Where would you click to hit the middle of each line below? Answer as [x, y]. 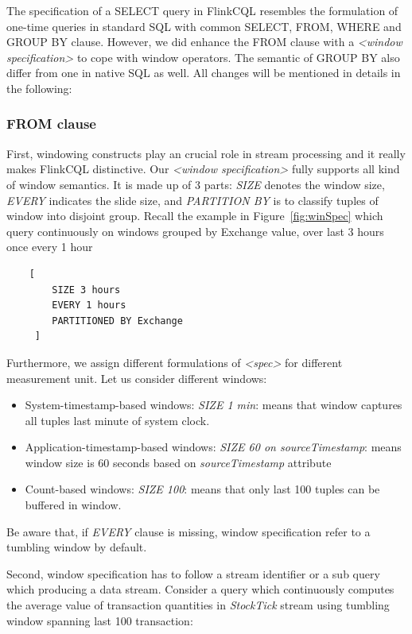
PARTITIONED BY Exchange [117, 321]
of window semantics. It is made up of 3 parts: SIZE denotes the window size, [196, 184]
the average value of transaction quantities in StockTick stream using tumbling [198, 605]
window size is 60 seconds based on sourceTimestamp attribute [178, 462]
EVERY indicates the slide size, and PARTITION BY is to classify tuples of [192, 200]
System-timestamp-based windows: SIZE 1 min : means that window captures [214, 405]
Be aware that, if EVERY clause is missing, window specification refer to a [189, 531]
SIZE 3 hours [86, 290]
